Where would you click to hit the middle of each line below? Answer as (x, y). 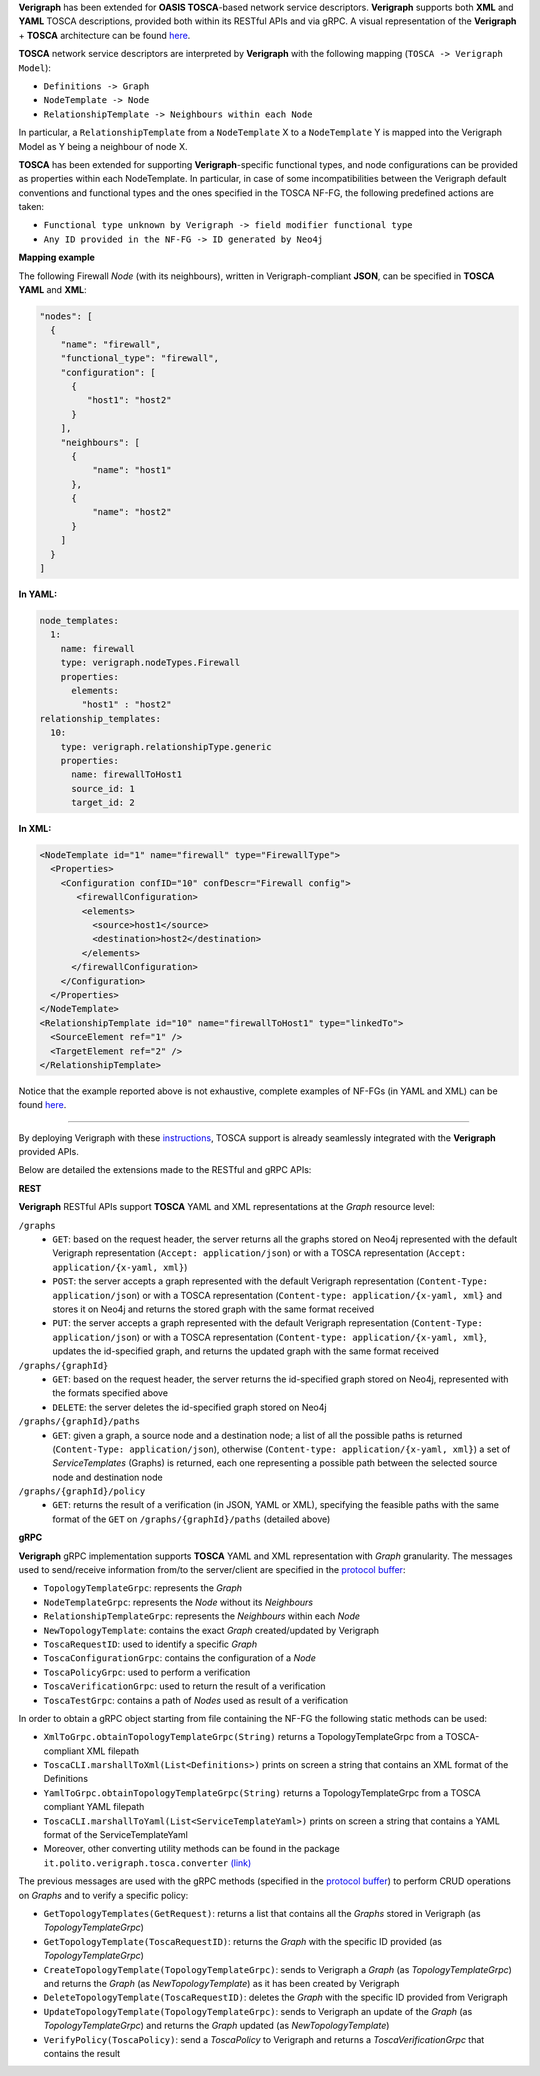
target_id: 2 (103, 803)
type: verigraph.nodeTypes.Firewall (150, 663)
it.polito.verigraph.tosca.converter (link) (147, 1862)
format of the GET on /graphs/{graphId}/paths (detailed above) (191, 1519)
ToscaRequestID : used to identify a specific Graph (150, 1644)
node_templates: (79, 621)
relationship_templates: (100, 718)
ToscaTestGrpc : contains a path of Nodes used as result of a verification (196, 1700)
